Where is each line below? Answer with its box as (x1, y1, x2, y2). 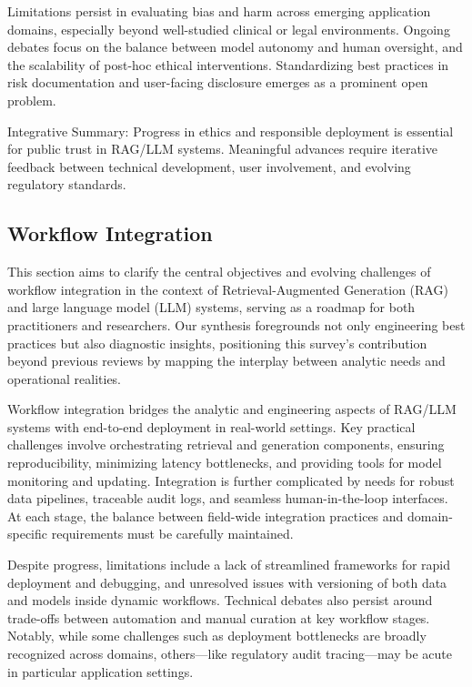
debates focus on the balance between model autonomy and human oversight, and (7, 37, 463, 56)
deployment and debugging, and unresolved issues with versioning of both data (7, 572, 447, 591)
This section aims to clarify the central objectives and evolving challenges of (7, 262, 431, 281)
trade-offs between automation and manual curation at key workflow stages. (7, 608, 430, 627)
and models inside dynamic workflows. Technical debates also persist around (7, 591, 433, 610)
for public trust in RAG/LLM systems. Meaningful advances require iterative (7, 139, 438, 158)
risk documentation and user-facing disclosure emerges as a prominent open (7, 73, 428, 92)
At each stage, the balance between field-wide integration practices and (7, 506, 404, 525)
